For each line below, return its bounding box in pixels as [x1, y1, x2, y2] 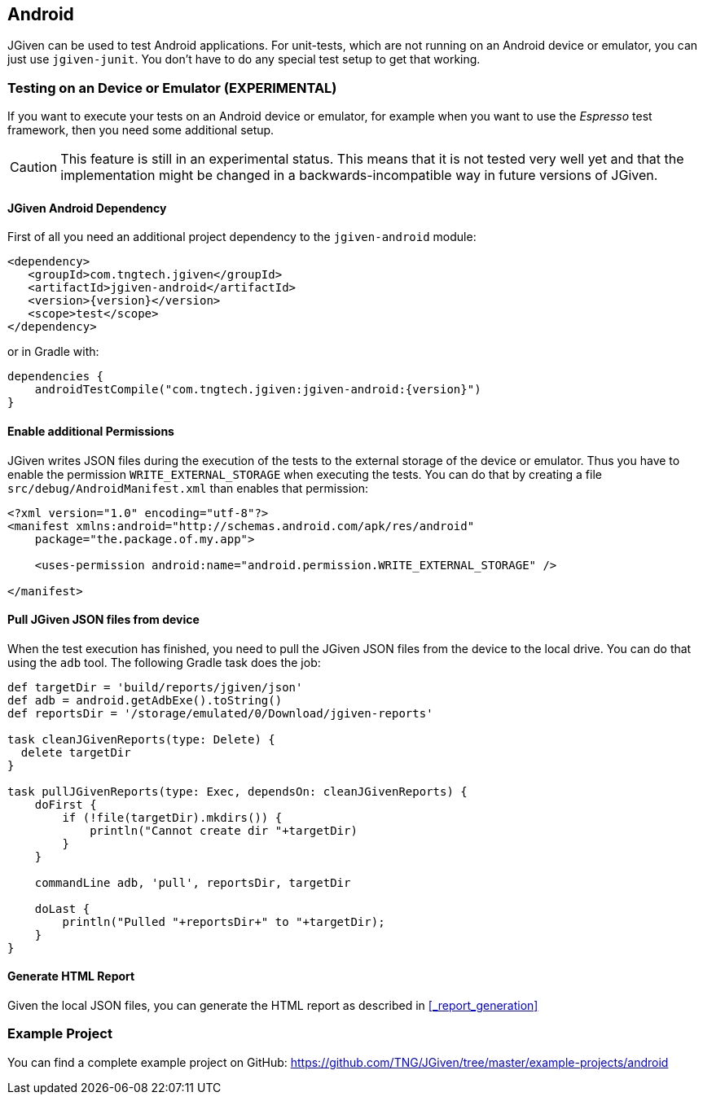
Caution [10, 159, 58, 176]
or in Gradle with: [7, 344, 99, 359]
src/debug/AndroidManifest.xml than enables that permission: [7, 480, 369, 495]
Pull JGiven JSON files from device [7, 612, 200, 627]
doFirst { [34, 797, 97, 811]
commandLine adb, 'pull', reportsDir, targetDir [34, 875, 351, 889]
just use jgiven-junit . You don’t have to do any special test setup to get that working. [7, 52, 481, 67]
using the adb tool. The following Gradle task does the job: [7, 655, 321, 669]
